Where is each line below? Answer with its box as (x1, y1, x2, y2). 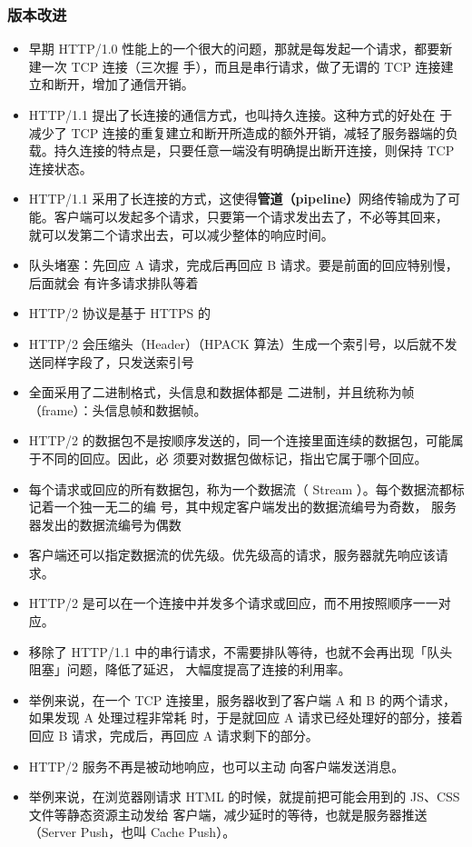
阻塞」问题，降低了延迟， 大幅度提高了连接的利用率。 (28, 660, 351, 679)
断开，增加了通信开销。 (54, 75, 194, 94)
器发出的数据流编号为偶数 (28, 514, 182, 533)
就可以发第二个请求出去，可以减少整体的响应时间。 (28, 224, 334, 244)
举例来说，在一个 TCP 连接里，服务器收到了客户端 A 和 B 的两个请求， (28, 690, 456, 709)
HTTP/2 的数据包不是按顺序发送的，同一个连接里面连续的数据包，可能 (28, 431, 451, 450)
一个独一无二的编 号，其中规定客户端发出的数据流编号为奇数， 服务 (54, 497, 457, 516)
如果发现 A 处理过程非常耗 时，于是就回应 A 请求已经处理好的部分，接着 (28, 708, 464, 727)
